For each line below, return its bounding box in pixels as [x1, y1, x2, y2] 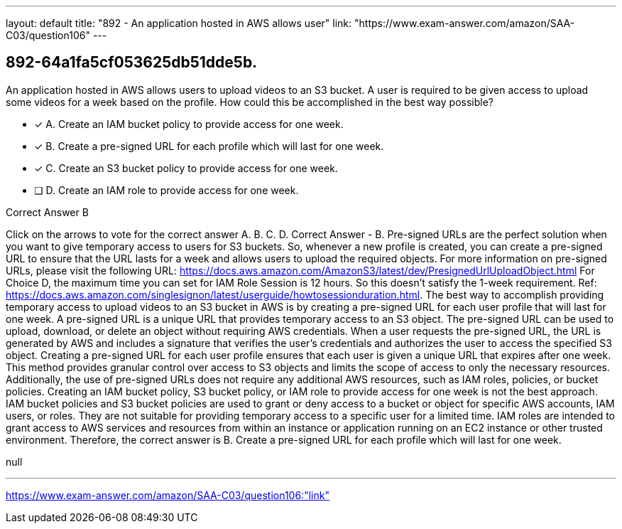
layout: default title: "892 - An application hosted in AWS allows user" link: [6, 17, 352, 29]
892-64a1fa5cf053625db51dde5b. [6, 53, 258, 72]
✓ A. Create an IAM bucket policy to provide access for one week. [34, 117, 344, 130]
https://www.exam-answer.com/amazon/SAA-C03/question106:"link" [6, 488, 329, 501]
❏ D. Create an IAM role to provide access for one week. [34, 183, 299, 196]
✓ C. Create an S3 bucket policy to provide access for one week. [34, 161, 338, 174]
